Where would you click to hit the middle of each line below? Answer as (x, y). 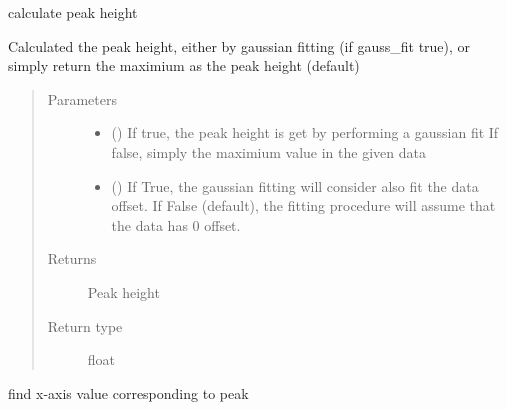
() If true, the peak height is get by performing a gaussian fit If (305, 132)
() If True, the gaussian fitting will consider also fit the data (295, 185)
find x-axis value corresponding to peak (128, 392)
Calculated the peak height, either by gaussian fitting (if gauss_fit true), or (239, 45)
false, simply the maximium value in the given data (268, 151)
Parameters (82, 98)
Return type (85, 325)
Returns (72, 258)
